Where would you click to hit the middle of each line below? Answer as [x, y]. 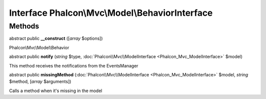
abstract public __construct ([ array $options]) [56, 38]
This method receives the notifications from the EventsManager [74, 66]
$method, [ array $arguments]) [40, 82]
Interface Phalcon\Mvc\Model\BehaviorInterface [111, 13]
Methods [24, 26]
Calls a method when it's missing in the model [56, 91]
